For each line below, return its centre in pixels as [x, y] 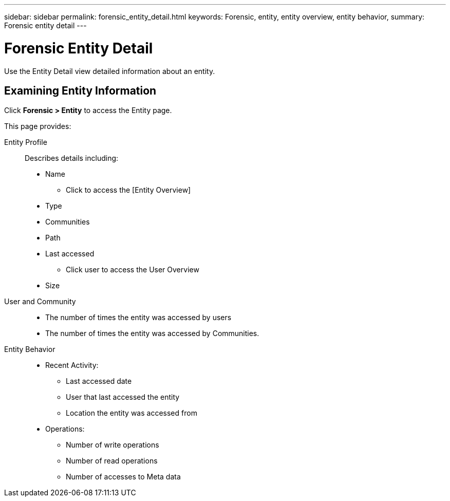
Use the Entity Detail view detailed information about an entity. [110, 71]
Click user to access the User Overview [133, 270]
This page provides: [38, 126]
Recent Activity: [72, 365]
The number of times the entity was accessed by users [138, 318]
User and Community [40, 302]
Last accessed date [99, 381]
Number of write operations [113, 445]
